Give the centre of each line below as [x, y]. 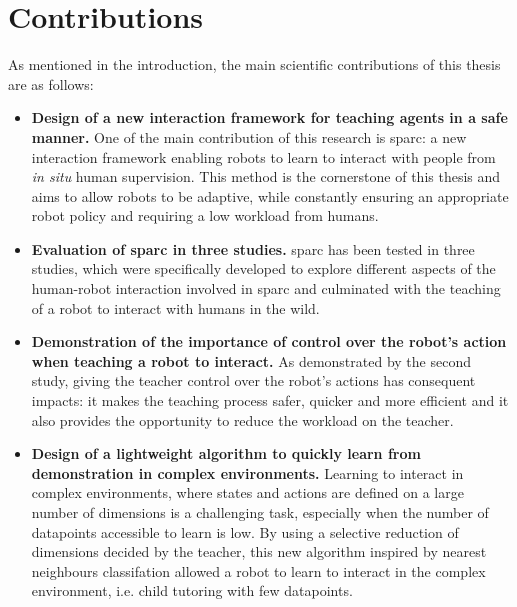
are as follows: [51, 83]
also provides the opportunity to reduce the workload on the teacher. [242, 419]
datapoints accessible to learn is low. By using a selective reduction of [245, 531]
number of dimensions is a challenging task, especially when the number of [260, 512]
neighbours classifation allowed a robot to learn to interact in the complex [258, 570]
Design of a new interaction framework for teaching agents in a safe [269, 117]
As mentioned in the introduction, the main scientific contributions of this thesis [254, 64]
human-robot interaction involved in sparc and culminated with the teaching [266, 288]
